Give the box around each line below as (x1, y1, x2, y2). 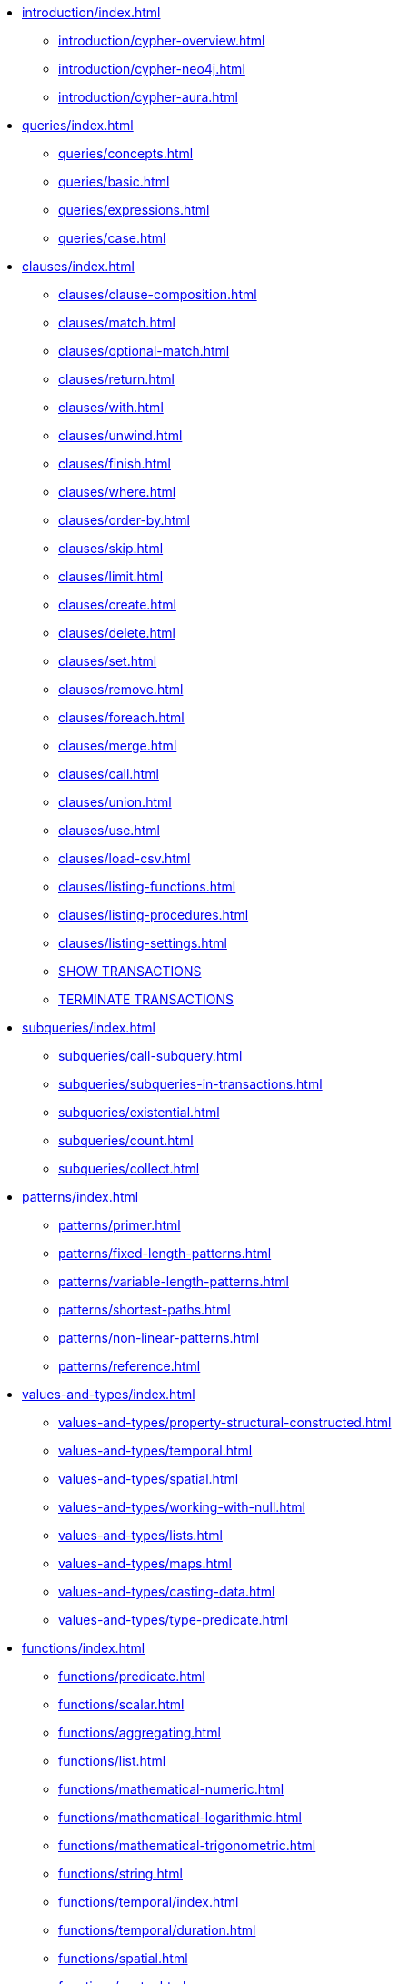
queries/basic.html (58, 174, 170, 189)
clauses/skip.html (58, 540, 164, 556)
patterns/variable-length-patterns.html (58, 1274, 289, 1289)
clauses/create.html (58, 597, 176, 612)
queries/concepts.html (58, 146, 194, 161)
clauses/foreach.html (58, 710, 185, 725)
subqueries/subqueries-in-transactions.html (58, 1076, 323, 1092)
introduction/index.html (22, 5, 161, 20)
